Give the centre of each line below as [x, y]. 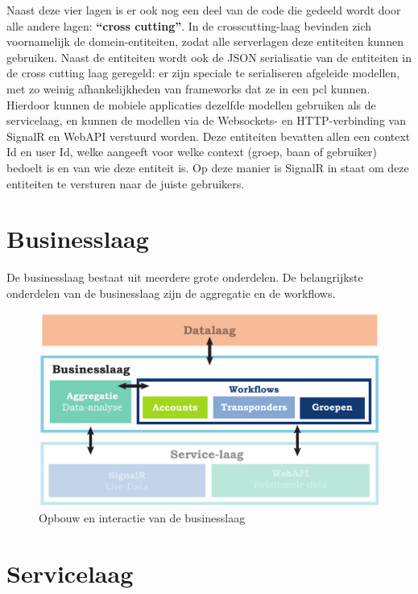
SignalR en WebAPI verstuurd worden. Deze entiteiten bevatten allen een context [209, 136]
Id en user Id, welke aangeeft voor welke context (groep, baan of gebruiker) [192, 152]
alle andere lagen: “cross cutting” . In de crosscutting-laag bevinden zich [189, 25]
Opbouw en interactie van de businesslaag [142, 518]
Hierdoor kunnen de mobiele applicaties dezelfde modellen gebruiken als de [191, 104]
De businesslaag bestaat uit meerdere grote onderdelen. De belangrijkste [185, 277]
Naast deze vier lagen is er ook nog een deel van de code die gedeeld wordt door [204, 10]
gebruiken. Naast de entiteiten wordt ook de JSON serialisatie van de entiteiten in [209, 57]
